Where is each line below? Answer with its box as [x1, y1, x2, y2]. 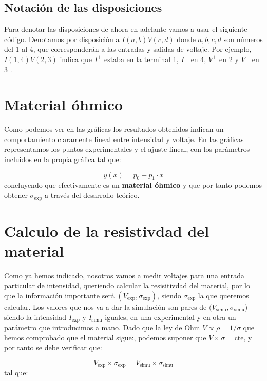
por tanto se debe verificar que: [4, 342, 102, 353]
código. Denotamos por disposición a [4, 33, 120, 44]
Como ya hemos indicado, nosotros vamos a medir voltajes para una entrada [4, 270, 244, 280]
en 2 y [219, 53, 239, 64]
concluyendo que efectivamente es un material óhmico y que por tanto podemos [4, 179, 262, 190]
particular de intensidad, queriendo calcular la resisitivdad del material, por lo [4, 280, 250, 291]
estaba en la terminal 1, [104, 53, 179, 64]
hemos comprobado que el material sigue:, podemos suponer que [4, 332, 206, 343]
